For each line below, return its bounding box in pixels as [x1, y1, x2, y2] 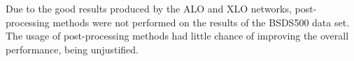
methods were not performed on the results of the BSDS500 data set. [52, 15, 350, 29]
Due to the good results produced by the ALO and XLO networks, [6, 1, 292, 15]
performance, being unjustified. [6, 42, 139, 56]
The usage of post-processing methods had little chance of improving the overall [6, 28, 349, 43]
